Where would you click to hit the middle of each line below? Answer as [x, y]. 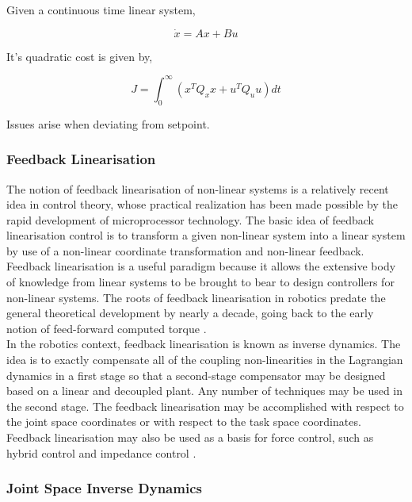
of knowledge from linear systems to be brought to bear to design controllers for [200, 282]
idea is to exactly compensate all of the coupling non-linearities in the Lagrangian [205, 360]
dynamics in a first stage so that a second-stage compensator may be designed [196, 375]
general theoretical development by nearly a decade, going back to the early [190, 313]
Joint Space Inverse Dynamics [104, 488]
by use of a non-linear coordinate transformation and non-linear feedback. [185, 250]
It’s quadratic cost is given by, [80, 56]
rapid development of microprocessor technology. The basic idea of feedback [190, 219]
